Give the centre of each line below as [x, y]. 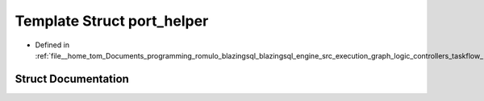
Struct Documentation [72, 79]
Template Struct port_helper [112, 21]
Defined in [52, 45]
